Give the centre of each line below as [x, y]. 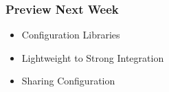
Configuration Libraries [71, 35]
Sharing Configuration [68, 81]
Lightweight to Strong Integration [93, 57]
